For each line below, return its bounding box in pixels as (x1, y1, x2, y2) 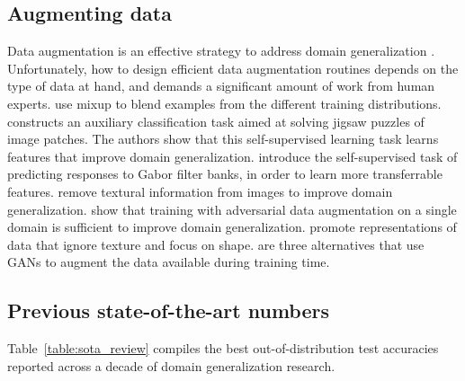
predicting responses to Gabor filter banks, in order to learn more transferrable (7, 164, 443, 183)
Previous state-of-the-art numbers (7, 297, 329, 324)
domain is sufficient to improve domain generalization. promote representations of (7, 217, 457, 236)
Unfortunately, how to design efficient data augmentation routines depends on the (7, 58, 459, 77)
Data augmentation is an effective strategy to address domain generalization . (7, 41, 435, 60)
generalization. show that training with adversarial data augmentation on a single (7, 199, 457, 218)
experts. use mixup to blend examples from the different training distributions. (7, 93, 442, 112)
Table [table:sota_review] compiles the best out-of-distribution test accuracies (7, 339, 439, 358)
